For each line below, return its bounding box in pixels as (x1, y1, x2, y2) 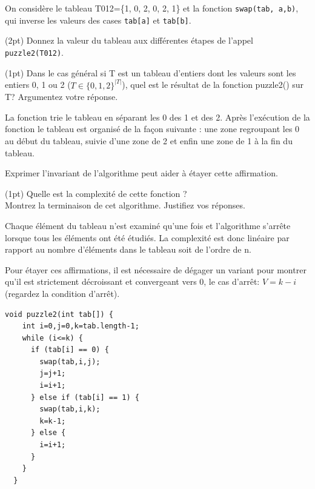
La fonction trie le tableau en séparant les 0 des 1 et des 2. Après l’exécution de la (5, 110, 310, 123)
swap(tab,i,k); (39, 405, 101, 414)
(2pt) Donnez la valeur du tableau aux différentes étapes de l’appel (5, 34, 253, 47)
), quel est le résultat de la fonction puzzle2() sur (122, 78, 304, 91)
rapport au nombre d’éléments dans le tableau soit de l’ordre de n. (5, 243, 251, 256)
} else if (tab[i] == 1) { (30, 393, 139, 402)
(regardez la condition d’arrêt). (5, 287, 120, 299)
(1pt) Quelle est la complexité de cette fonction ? (5, 187, 187, 199)
